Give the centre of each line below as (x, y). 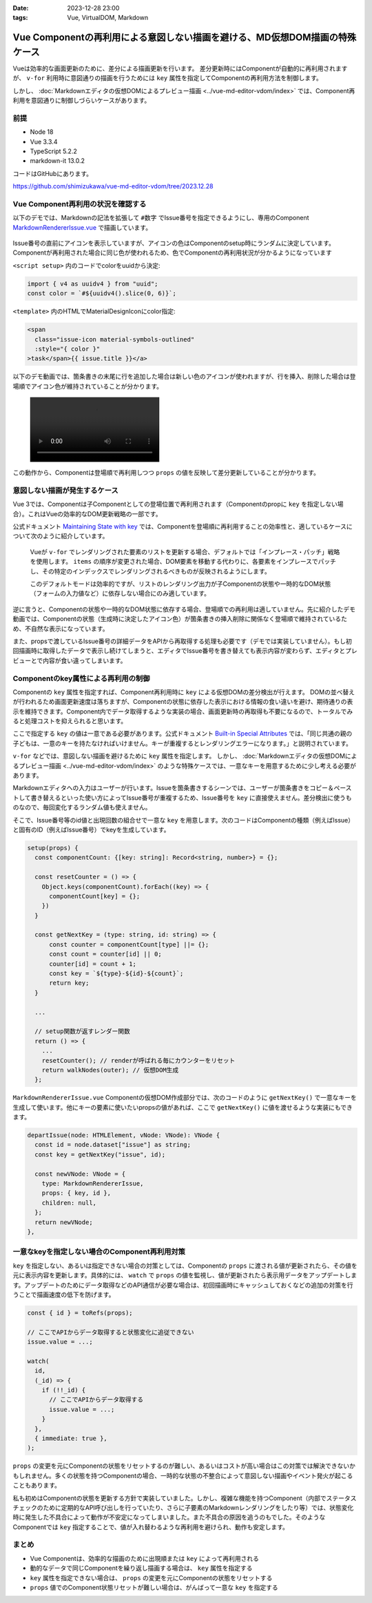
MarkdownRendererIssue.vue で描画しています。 (82, 227)
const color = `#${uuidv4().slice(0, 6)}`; (102, 294)
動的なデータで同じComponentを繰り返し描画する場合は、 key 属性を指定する (141, 1568)
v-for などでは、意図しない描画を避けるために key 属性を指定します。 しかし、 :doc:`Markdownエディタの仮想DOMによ (185, 756)
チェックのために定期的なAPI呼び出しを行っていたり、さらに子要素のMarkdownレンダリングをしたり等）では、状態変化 (183, 1507)
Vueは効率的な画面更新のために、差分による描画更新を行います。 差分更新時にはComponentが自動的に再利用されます (180, 68)
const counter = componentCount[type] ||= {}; (129, 944)
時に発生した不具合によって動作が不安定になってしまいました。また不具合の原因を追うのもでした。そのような (169, 1517)
